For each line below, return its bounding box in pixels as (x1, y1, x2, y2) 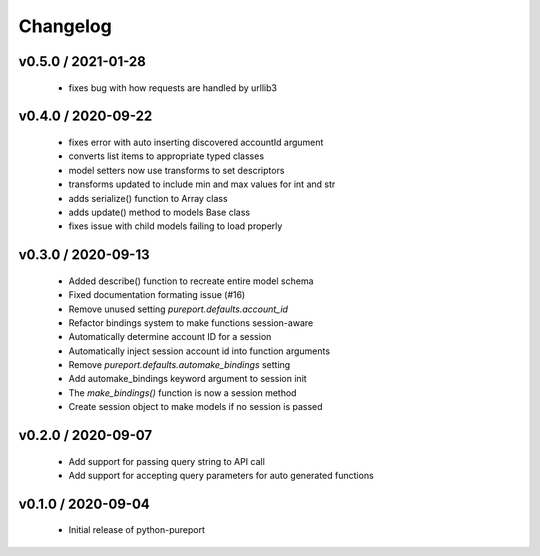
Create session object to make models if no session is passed (68, 401, 324, 413)
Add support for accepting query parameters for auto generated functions (68, 470, 374, 482)
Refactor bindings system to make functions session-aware (68, 316, 314, 329)
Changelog (18, 15, 112, 37)
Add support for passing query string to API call (68, 455, 265, 467)
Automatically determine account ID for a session (68, 331, 272, 343)
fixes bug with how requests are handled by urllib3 (68, 81, 277, 94)
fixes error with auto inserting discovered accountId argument (68, 136, 324, 148)
